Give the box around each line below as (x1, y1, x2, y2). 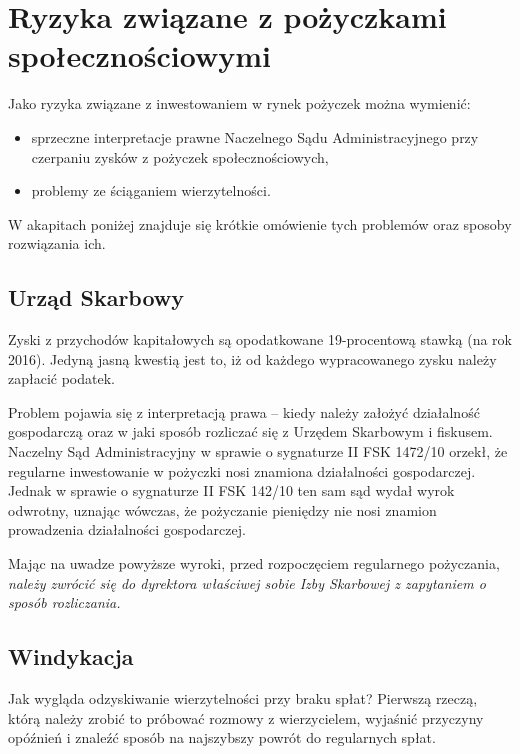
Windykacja (8, 641, 134, 672)
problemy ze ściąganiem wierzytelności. (31, 180, 271, 201)
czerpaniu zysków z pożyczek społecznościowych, (31, 146, 329, 167)
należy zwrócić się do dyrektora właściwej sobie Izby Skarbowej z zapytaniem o (8, 572, 486, 593)
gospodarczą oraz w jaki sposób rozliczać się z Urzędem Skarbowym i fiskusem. (8, 421, 493, 442)
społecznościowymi (8, 35, 271, 76)
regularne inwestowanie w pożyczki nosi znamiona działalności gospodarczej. (8, 460, 476, 481)
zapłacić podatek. (8, 368, 115, 389)
